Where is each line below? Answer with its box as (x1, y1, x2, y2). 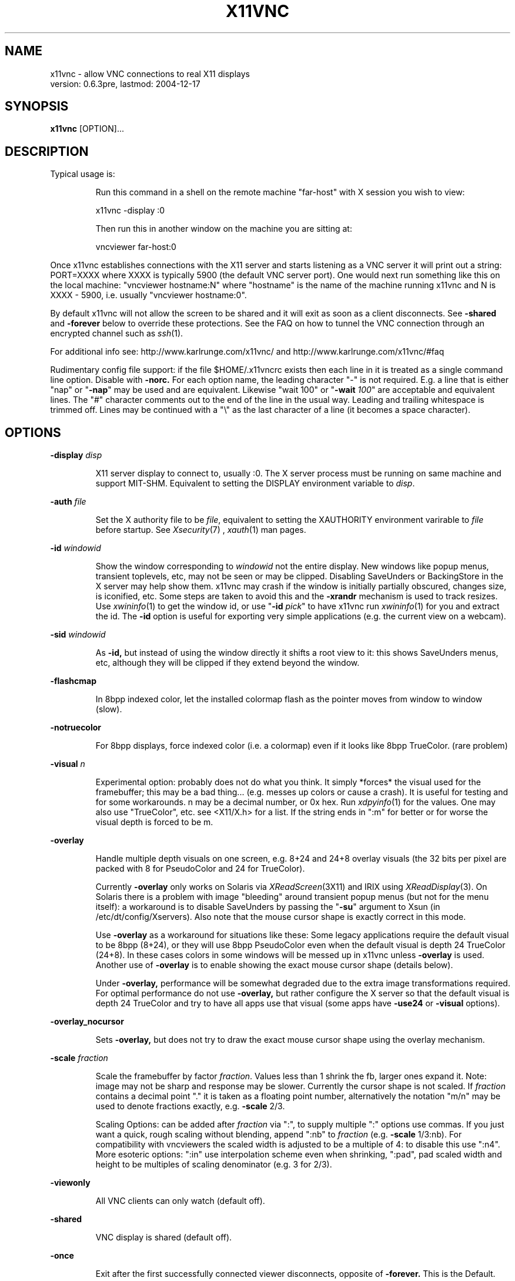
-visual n (50, 759, 85, 769)
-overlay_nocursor (50, 1016, 124, 1027)
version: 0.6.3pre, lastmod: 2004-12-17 (50, 78, 200, 89)
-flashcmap (50, 676, 96, 686)
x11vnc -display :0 (95, 205, 165, 216)
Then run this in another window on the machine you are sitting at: (95, 223, 352, 234)
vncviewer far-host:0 (95, 242, 176, 252)
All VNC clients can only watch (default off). (95, 1196, 265, 1206)
